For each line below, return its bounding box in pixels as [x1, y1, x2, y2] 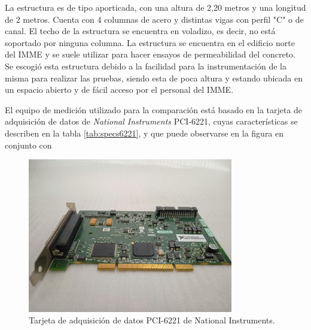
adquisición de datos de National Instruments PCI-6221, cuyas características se [5, 115, 298, 128]
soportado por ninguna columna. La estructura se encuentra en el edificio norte [5, 36, 295, 49]
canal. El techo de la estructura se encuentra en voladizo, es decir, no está [5, 25, 276, 37]
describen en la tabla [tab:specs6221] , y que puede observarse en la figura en [5, 126, 284, 139]
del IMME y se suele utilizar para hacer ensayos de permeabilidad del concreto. [5, 48, 296, 60]
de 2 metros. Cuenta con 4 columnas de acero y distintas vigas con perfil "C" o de [5, 13, 304, 25]
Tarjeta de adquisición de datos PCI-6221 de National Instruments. [29, 314, 275, 326]
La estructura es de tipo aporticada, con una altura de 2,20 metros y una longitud [5, 1, 306, 13]
